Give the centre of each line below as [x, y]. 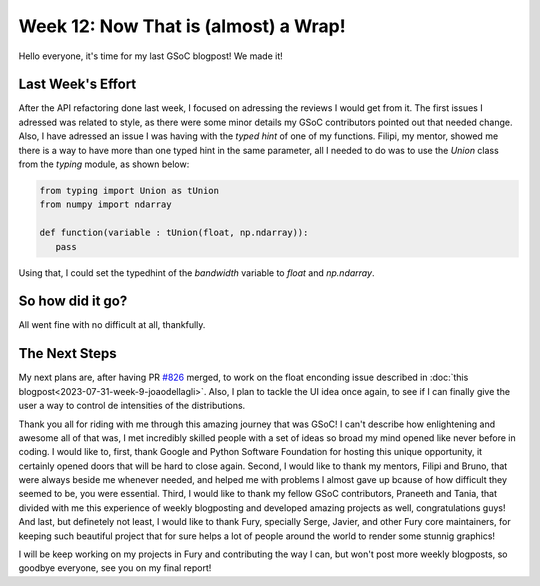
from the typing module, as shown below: [104, 164]
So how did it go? [73, 301]
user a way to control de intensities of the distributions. [132, 406]
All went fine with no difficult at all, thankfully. [112, 325]
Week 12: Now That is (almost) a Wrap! [182, 26]
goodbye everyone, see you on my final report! [115, 568]
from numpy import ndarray [105, 204]
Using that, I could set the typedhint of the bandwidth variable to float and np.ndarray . [196, 272]
